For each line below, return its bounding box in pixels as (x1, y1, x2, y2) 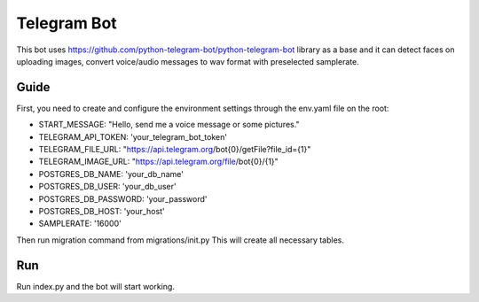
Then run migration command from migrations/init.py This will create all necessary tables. (16, 235, 345, 245)
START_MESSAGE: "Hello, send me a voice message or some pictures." (38, 120, 301, 130)
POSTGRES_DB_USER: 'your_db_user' (38, 182, 177, 192)
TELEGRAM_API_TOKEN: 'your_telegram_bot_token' (38, 131, 228, 142)
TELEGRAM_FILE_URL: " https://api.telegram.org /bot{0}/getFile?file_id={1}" (38, 144, 311, 155)
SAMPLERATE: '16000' (38, 218, 122, 229)
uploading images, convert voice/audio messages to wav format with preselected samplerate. (16, 56, 359, 66)
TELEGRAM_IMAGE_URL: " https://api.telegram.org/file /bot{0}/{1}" (38, 156, 279, 167)
